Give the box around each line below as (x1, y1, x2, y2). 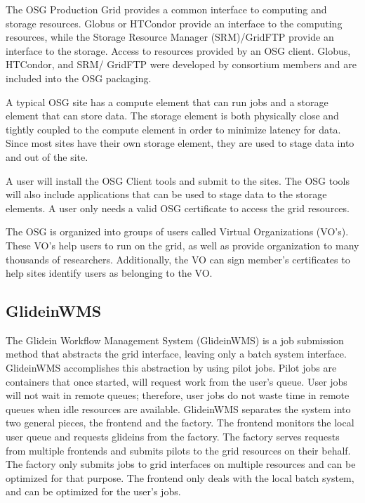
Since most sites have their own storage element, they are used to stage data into (6, 136, 354, 150)
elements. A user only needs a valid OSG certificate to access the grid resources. (6, 200, 350, 215)
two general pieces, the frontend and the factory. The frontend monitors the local (6, 415, 354, 430)
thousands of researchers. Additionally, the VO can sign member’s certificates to (6, 251, 350, 266)
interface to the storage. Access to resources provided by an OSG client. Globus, (6, 43, 351, 58)
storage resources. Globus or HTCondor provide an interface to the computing (6, 15, 343, 30)
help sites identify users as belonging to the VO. (6, 266, 213, 280)
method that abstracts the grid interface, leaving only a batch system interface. (6, 346, 347, 361)
